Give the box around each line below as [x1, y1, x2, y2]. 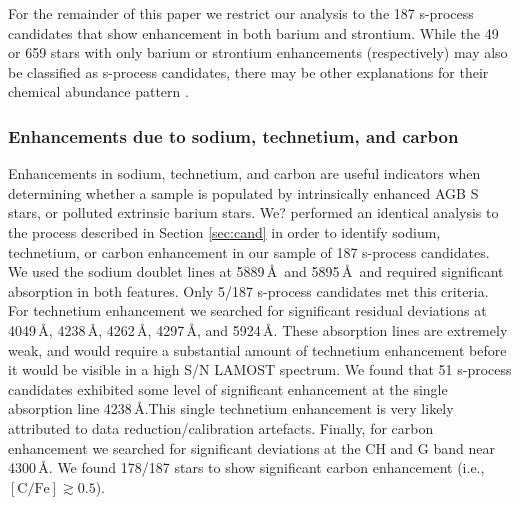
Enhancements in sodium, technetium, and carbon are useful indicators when [8, 163, 481, 184]
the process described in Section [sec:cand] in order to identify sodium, [8, 221, 441, 242]
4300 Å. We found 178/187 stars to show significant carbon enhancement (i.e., [8, 457, 485, 478]
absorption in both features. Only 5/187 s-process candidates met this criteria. [8, 280, 489, 301]
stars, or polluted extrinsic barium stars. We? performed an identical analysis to [8, 202, 499, 223]
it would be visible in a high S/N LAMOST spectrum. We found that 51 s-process [8, 359, 512, 380]
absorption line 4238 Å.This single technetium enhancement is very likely [8, 398, 454, 419]
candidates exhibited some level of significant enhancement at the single [8, 378, 448, 399]
